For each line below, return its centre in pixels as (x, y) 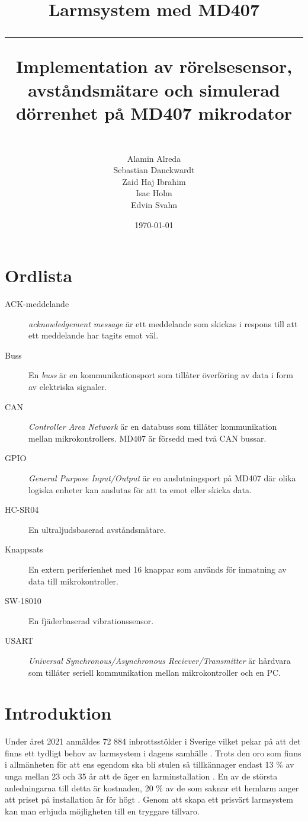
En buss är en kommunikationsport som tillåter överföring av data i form (161, 375)
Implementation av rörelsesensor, (154, 66)
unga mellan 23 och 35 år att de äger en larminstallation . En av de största (141, 776)
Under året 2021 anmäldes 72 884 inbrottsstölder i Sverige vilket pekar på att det (153, 741)
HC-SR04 (22, 509)
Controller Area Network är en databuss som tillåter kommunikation (153, 427)
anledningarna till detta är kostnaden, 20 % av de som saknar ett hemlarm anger (152, 788)
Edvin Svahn (154, 204)
